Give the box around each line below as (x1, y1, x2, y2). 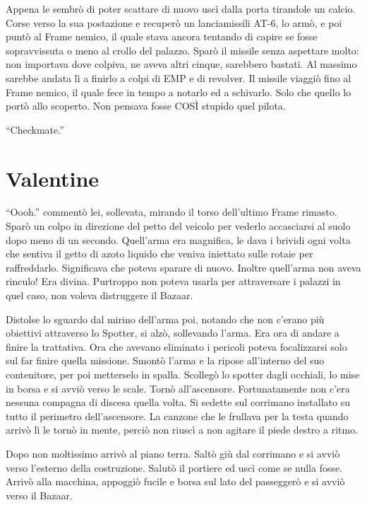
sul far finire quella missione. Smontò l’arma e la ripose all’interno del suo (6, 353, 325, 368)
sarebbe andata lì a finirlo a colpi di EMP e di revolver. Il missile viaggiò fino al (6, 70, 351, 85)
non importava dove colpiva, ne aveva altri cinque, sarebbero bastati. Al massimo (6, 57, 357, 71)
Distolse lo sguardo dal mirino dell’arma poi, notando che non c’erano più (6, 311, 325, 326)
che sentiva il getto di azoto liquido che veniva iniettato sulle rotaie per (6, 246, 313, 261)
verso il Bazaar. (6, 487, 73, 502)
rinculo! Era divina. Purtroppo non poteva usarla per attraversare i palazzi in (6, 274, 341, 289)
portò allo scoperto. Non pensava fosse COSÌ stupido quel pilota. (6, 98, 286, 113)
